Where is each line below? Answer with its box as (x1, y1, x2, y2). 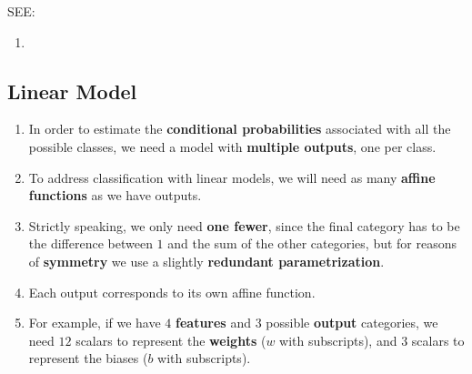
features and (176, 313, 251, 332)
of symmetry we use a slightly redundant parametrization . (28, 251, 385, 270)
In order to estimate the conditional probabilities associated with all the (28, 119, 451, 138)
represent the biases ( (28, 349, 148, 368)
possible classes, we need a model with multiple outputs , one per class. (28, 136, 437, 156)
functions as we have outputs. (28, 186, 202, 205)
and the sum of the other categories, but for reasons (167, 234, 457, 253)
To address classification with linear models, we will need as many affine (28, 167, 436, 187)
